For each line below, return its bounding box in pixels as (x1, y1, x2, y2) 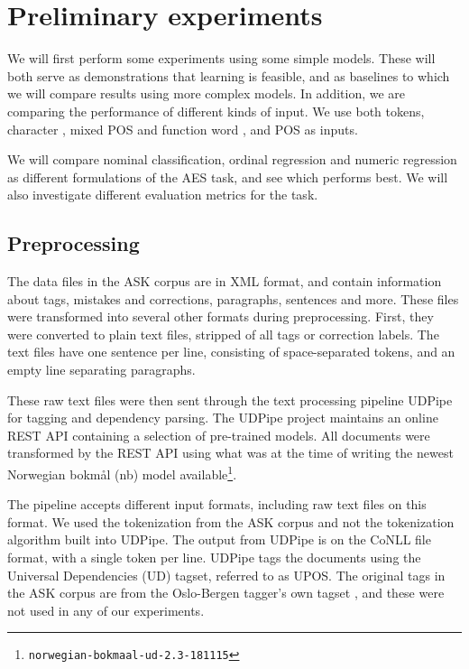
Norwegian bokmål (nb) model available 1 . (7, 462, 237, 483)
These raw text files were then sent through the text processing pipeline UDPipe (7, 390, 453, 409)
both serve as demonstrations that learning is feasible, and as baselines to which (7, 66, 450, 85)
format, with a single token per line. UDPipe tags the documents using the (7, 548, 421, 567)
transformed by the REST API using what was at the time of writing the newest (7, 443, 454, 462)
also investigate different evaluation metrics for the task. (7, 185, 318, 204)
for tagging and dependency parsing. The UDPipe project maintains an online (7, 408, 438, 427)
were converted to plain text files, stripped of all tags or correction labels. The (7, 324, 439, 343)
